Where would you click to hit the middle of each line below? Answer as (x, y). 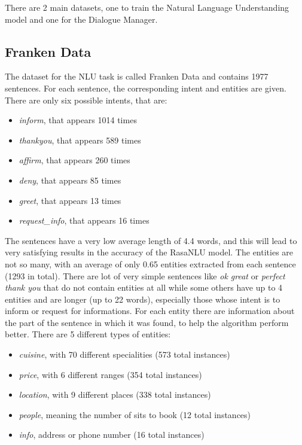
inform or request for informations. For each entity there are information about (150, 311)
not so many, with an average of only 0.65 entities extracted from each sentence (150, 263)
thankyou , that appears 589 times (80, 140)
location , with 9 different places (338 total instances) (115, 394)
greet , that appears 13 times (70, 200)
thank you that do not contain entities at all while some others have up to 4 (144, 287)
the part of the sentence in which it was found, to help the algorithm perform (147, 322)
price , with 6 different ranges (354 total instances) (110, 374)
